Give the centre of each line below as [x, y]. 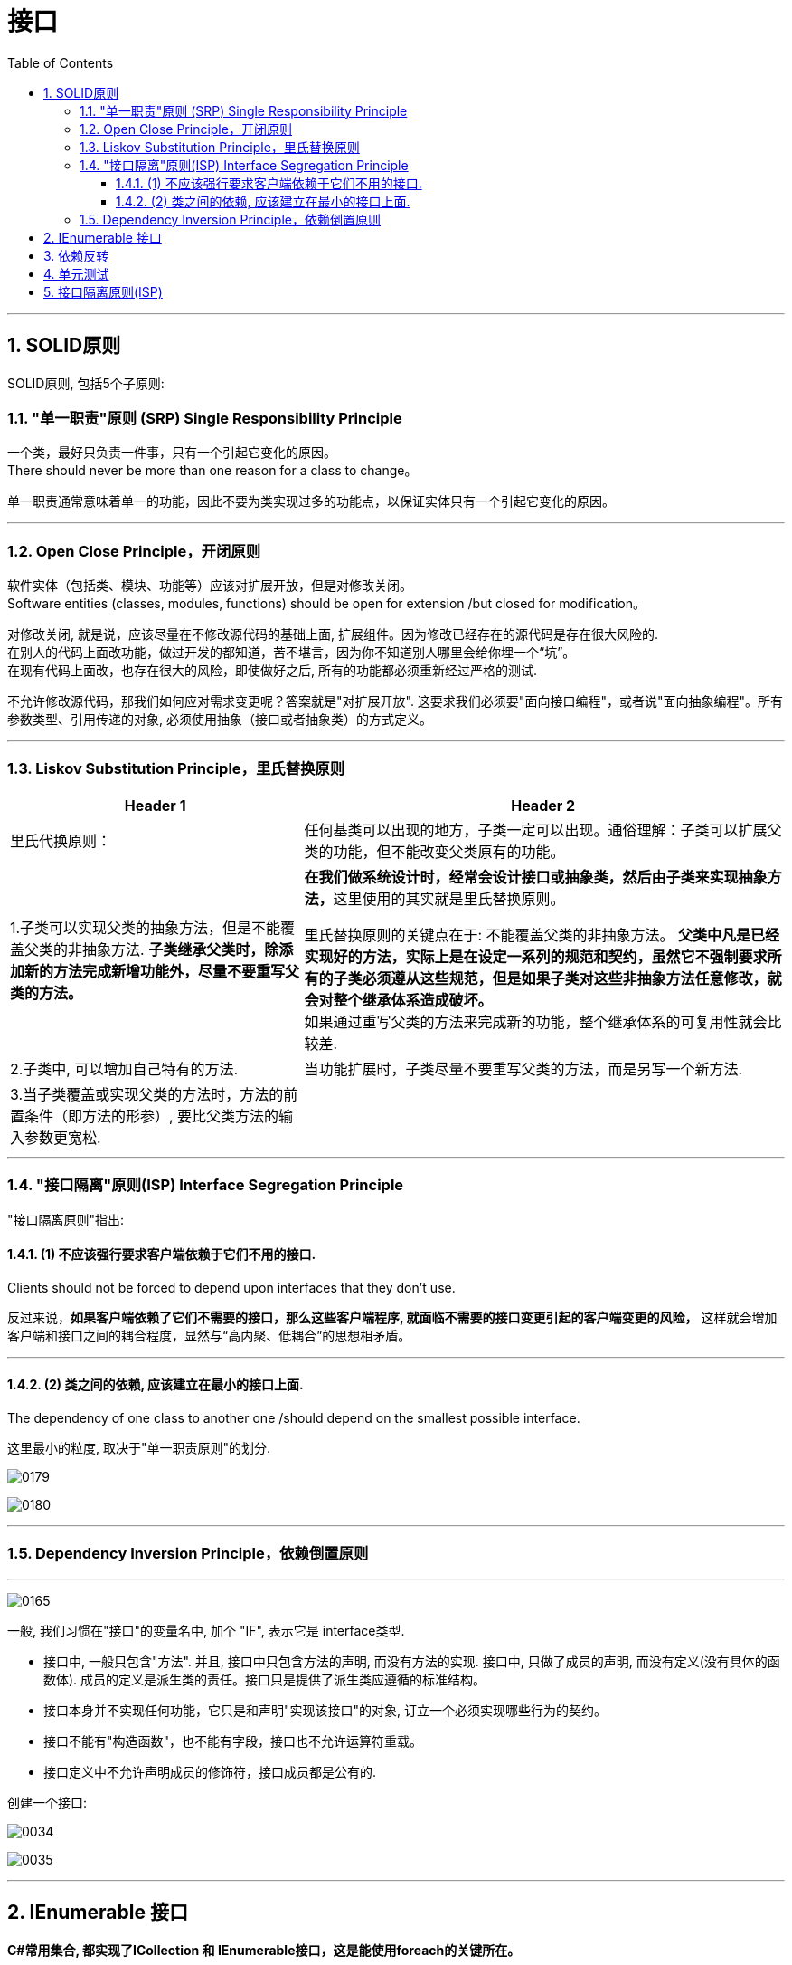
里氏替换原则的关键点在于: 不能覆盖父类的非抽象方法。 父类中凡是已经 [542, 935]
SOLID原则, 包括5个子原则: [86, 383]
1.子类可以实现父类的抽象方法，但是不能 [146, 927]
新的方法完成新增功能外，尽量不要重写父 [162, 971]
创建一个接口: [47, 1802]
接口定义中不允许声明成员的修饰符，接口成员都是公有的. [210, 1771]
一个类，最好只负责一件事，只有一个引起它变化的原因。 [172, 453]
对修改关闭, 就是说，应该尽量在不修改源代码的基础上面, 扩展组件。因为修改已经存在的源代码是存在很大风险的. [333, 634]
